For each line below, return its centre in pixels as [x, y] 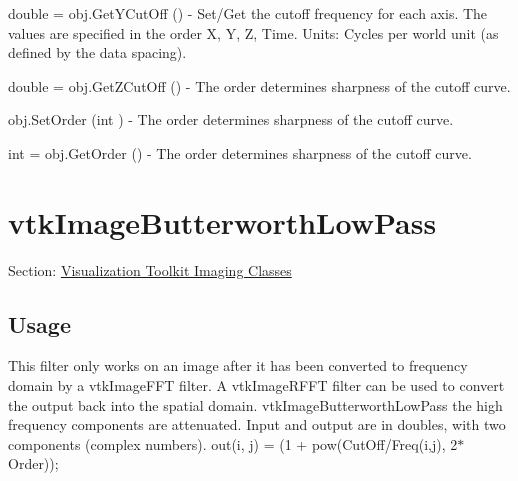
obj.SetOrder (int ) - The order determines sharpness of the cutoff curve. [231, 119]
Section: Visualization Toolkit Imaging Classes [150, 269]
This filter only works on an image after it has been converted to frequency [238, 365]
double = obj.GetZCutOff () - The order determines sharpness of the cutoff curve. [259, 85]
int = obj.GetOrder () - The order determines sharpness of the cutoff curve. [240, 152]
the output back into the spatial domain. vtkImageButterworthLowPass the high [255, 404]
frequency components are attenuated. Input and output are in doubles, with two [257, 424]
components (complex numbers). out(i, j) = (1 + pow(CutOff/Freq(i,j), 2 [233, 443]
